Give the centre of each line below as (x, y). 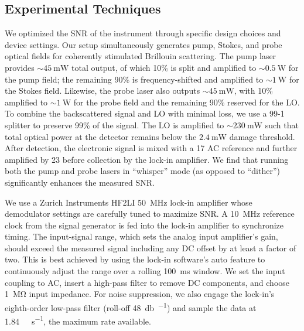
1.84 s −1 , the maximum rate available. (78, 320)
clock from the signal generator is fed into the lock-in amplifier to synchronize (144, 225)
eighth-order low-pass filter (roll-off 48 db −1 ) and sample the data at (131, 306)
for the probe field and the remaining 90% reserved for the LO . (187, 102)
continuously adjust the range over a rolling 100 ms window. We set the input (145, 271)
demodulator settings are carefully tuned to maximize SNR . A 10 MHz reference (150, 214)
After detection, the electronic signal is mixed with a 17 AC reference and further (151, 148)
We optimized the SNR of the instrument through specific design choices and (143, 33)
